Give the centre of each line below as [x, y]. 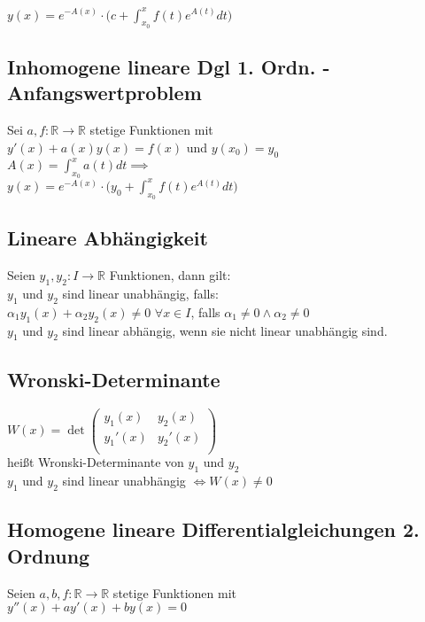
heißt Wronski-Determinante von [96, 462]
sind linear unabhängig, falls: [140, 294]
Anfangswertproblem [104, 93]
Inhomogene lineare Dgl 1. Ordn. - [169, 67]
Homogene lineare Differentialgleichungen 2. [213, 529]
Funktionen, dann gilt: [170, 275]
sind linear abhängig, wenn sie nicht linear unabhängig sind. [225, 330]
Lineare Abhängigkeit [108, 238]
